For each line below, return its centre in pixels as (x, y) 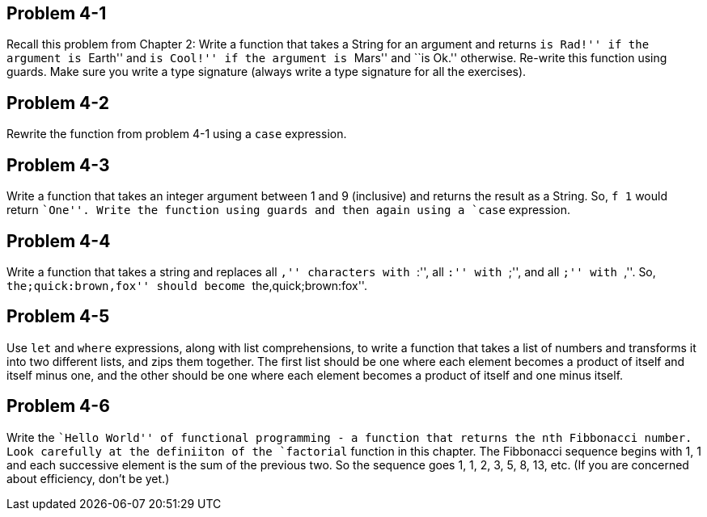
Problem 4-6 (58, 406)
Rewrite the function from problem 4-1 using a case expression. (177, 134)
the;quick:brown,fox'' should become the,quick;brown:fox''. (187, 285)
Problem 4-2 (58, 103)
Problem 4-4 (59, 241)
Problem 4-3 (58, 165)
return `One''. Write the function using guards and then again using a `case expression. (288, 210)
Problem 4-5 (58, 317)
